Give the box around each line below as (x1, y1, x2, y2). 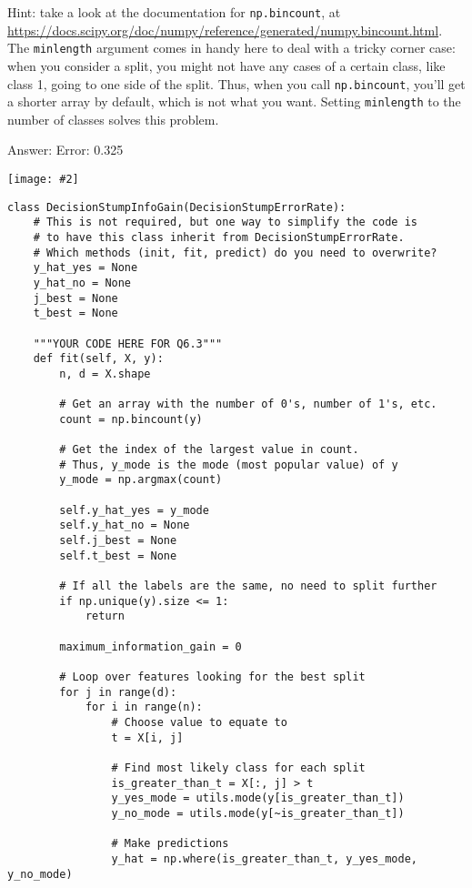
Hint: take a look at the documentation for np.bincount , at (7, 3, 341, 21)
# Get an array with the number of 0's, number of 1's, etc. (59, 398, 437, 411)
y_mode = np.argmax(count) (59, 473, 223, 487)
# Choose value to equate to (111, 715, 287, 729)
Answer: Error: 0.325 (7, 140, 124, 159)
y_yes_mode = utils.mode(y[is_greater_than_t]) (111, 792, 405, 805)
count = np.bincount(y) (59, 412, 203, 426)
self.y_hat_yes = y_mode (59, 503, 209, 517)
